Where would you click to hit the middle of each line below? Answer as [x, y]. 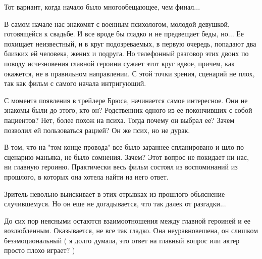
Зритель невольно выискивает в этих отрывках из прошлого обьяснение [115, 193]
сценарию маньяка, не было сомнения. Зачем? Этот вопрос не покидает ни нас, [126, 157]
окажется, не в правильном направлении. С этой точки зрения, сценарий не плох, [129, 73]
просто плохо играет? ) [40, 250]
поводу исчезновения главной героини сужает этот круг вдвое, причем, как [119, 63]
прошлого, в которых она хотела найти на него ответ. [86, 176]
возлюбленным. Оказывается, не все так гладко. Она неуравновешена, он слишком [131, 230]
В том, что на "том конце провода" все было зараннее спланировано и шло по [124, 147]
